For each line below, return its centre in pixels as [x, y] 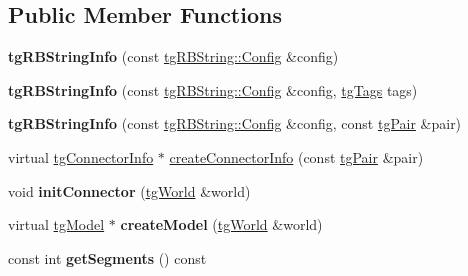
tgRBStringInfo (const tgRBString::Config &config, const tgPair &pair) [235, 123]
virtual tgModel [56, 224]
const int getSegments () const [107, 257]
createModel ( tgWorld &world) [221, 224]
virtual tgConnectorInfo [81, 156]
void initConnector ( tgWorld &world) [129, 190]
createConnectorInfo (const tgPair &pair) [296, 156]
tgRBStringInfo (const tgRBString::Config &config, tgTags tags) [213, 89]
